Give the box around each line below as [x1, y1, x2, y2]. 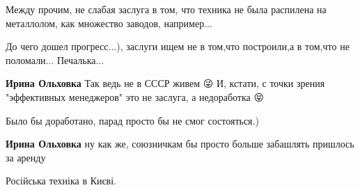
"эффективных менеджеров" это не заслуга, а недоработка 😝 [6, 89, 265, 104]
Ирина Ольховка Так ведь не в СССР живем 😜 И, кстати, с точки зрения [6, 76, 325, 90]
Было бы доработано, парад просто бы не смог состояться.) [6, 113, 259, 127]
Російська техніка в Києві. [6, 173, 116, 188]
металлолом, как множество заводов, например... [6, 15, 212, 30]
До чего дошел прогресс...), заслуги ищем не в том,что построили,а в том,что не [6, 39, 350, 54]
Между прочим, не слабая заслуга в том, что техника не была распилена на [6, 2, 327, 16]
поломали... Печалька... [6, 52, 104, 67]
